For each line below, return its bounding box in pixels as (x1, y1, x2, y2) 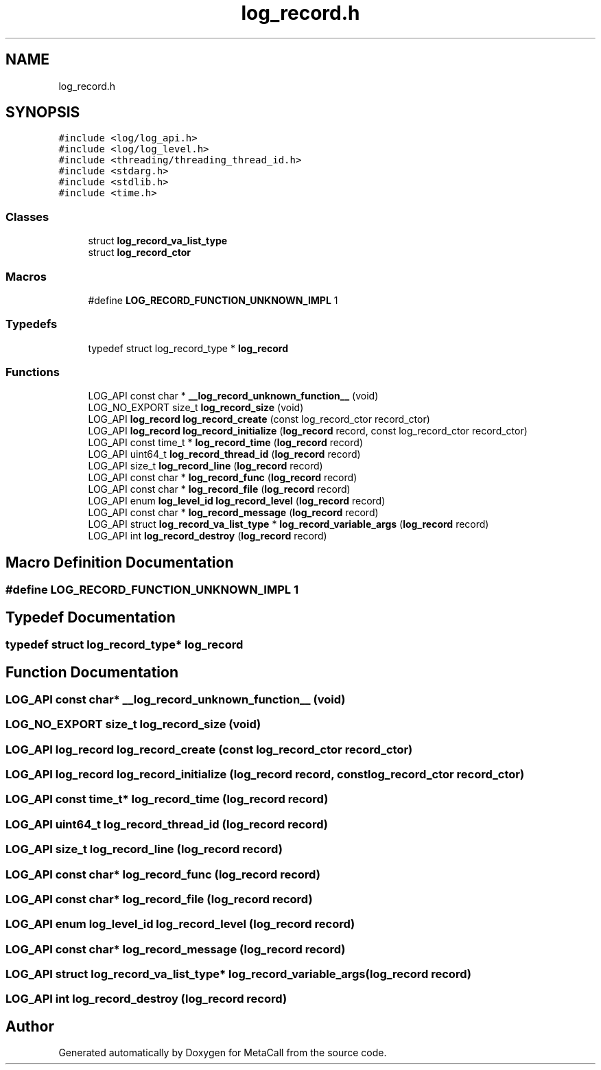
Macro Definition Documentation (5, 553, 234, 571)
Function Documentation (5, 663, 178, 681)
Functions (5, 365, 60, 380)
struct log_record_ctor (88, 246, 191, 259)
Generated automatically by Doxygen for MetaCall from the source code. (58, 1047, 387, 1059)
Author (5, 1017, 54, 1035)
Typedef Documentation (5, 608, 176, 626)
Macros (5, 269, 47, 283)
